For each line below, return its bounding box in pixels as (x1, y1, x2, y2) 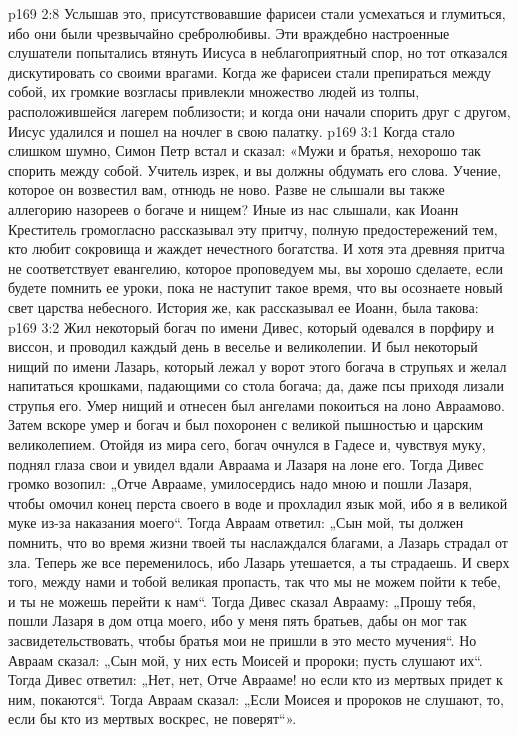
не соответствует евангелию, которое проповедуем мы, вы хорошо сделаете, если (8, 257, 504, 278)
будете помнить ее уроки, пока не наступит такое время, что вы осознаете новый (8, 277, 503, 298)
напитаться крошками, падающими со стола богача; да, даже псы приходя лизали (8, 375, 505, 396)
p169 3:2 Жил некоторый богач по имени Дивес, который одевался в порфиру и (8, 316, 494, 337)
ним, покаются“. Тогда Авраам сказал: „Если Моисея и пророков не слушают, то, (8, 688, 504, 709)
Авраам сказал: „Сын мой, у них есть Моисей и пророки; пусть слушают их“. (8, 649, 483, 670)
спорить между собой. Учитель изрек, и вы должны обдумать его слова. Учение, (8, 159, 502, 180)
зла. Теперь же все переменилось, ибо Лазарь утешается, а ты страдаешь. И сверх (8, 551, 510, 572)
